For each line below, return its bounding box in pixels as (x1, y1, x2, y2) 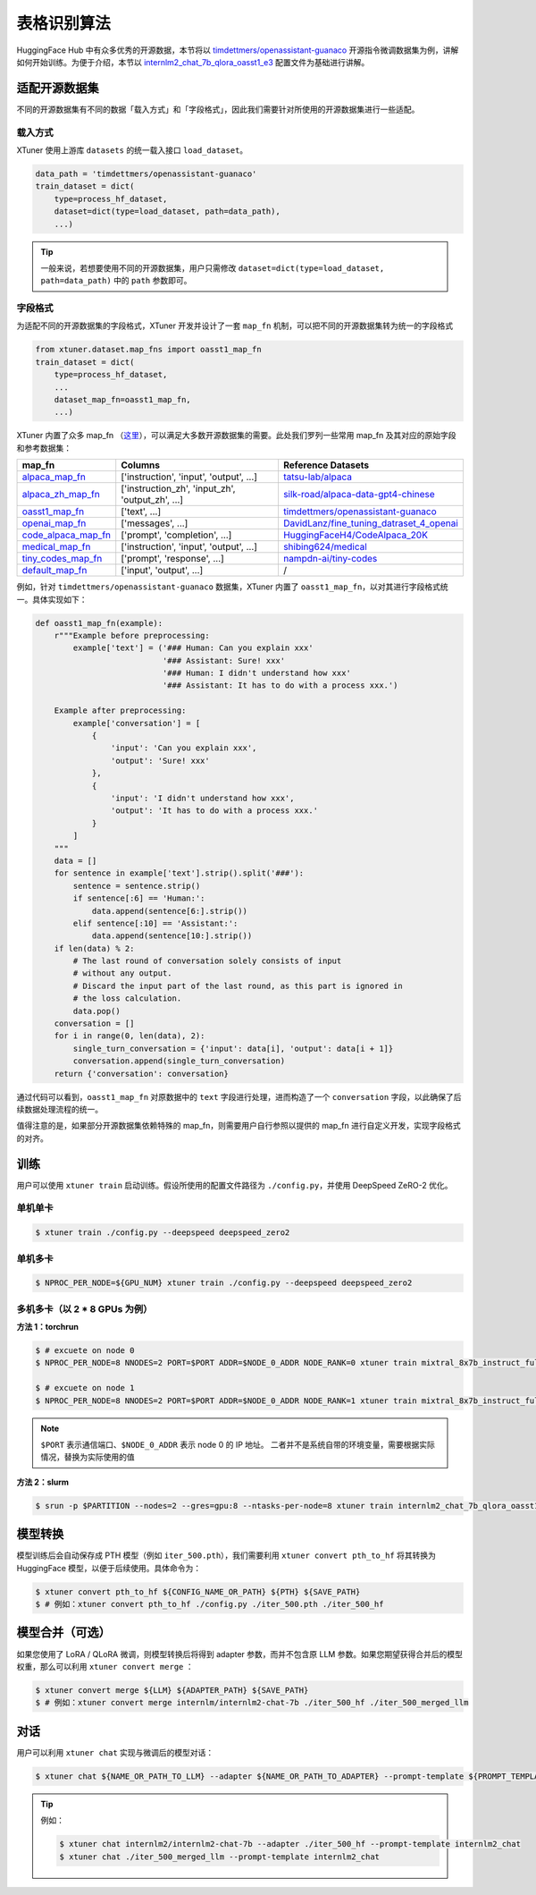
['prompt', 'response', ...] (121, 553, 225, 565)
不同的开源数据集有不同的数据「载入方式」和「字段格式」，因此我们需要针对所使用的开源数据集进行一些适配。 (16, 104, 420, 114)
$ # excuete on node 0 (35, 1346, 135, 1356)
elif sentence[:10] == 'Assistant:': (72, 918, 239, 928)
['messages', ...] (121, 517, 188, 529)
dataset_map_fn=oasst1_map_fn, (54, 394, 191, 404)
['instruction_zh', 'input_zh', (121, 483, 236, 495)
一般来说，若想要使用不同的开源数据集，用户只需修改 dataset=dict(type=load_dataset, (40, 262, 385, 273)
